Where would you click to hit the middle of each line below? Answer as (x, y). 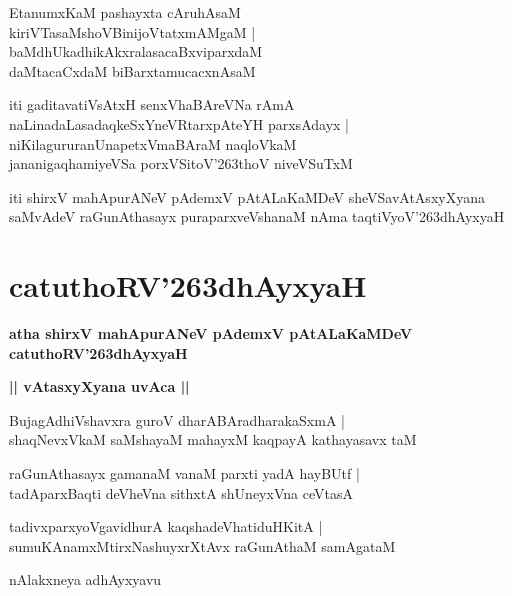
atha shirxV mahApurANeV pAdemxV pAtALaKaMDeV (211, 333)
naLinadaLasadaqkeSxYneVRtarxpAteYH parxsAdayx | (179, 123)
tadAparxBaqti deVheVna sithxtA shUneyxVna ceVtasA (181, 492)
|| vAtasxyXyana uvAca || (99, 386)
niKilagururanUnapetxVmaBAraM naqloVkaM (153, 143)
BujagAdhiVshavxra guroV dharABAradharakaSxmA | (177, 419)
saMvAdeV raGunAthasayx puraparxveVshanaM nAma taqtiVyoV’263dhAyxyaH (257, 216)
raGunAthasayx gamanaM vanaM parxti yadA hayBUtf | (184, 473)
